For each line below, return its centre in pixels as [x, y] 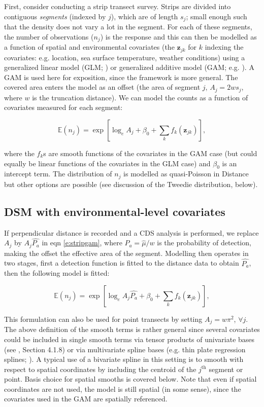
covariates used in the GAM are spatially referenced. [86, 399]
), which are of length [144, 16]
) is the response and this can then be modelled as [178, 36]
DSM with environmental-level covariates [115, 211]
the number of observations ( [49, 36]
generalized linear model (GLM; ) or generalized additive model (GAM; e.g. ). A [129, 67]
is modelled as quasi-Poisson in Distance [186, 174]
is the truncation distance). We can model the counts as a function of [140, 97]
